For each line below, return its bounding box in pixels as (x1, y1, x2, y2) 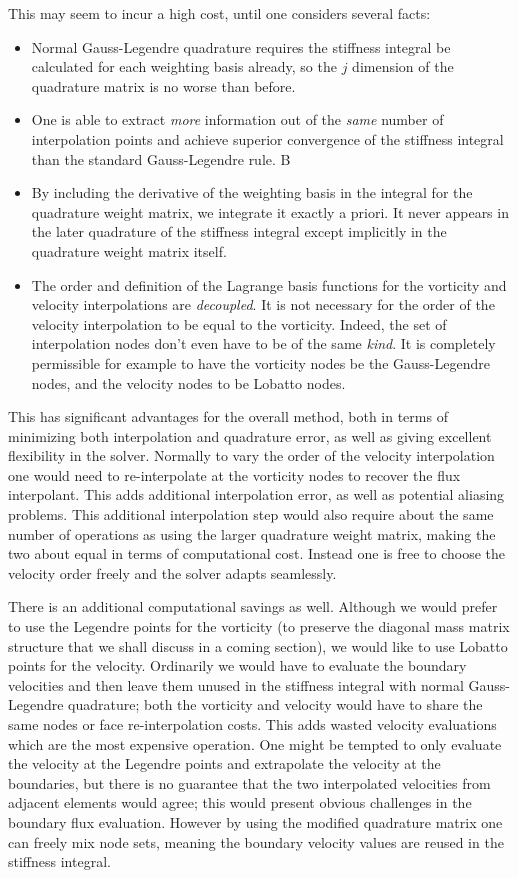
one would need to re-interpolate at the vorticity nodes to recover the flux (8, 464, 461, 485)
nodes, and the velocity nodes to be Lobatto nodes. (31, 372, 346, 393)
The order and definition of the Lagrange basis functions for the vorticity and (31, 274, 507, 295)
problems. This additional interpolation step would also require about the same (8, 504, 494, 525)
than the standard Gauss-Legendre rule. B (31, 148, 291, 169)
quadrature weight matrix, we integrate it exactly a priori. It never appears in (31, 201, 509, 222)
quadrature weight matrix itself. (31, 240, 227, 261)
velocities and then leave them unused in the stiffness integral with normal (8, 674, 464, 695)
